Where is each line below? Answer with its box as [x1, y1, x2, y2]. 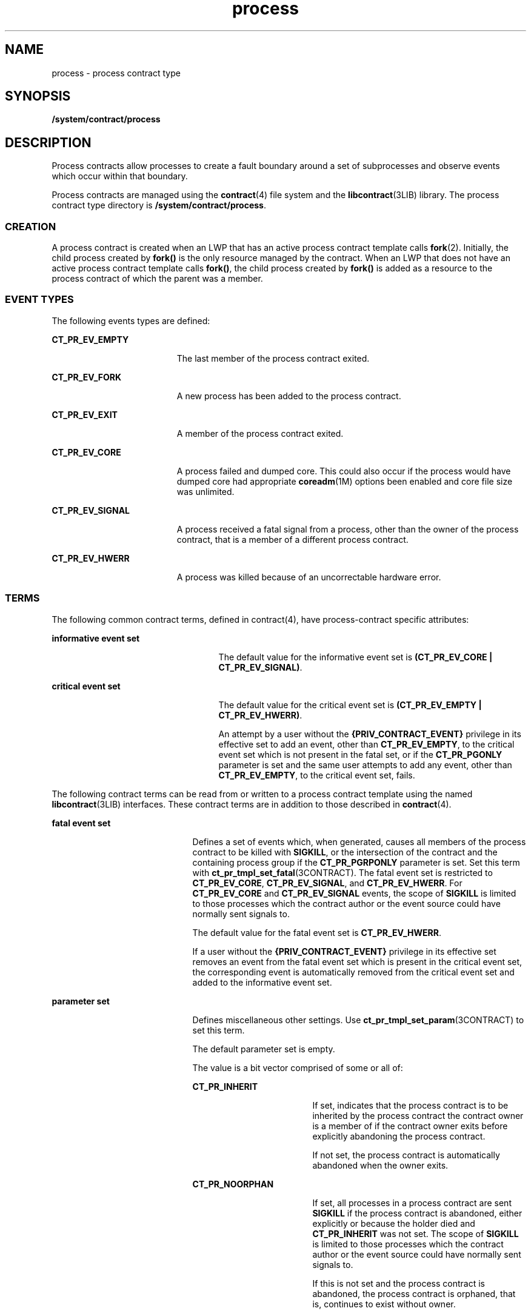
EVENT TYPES [5, 293, 74, 306]
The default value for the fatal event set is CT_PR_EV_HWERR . [192, 927, 441, 938]
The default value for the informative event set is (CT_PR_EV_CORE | [218, 651, 493, 662]
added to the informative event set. [192, 977, 332, 987]
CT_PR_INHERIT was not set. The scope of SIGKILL [312, 1228, 519, 1239]
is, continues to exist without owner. [312, 1298, 456, 1309]
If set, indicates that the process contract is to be [312, 1100, 509, 1110]
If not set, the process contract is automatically [312, 1149, 500, 1160]
